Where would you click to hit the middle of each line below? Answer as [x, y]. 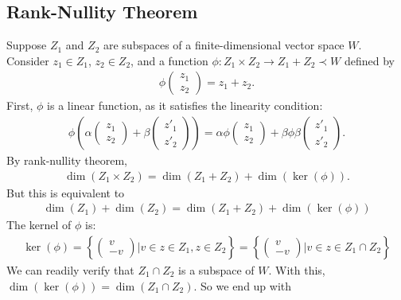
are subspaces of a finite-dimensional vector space [224, 45]
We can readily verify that [70, 269]
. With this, [297, 269]
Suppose [27, 45]
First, [20, 105]
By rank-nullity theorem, [67, 160]
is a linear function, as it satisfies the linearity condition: [185, 105]
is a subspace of [216, 269]
